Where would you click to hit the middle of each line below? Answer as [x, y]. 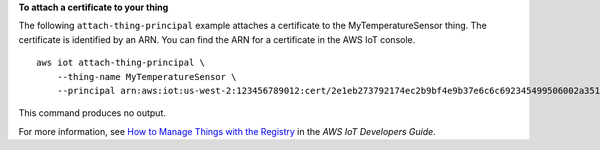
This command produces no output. [92, 113]
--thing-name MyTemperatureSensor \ [146, 76]
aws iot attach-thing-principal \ [120, 63]
